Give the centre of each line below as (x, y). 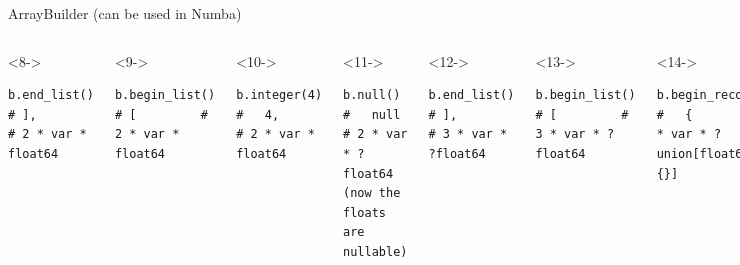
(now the (372, 193)
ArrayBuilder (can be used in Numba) (125, 13)
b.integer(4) (279, 95)
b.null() (372, 95)
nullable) (375, 251)
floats (364, 212)
